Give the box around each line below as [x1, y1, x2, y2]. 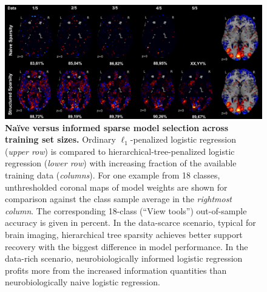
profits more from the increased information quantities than [5, 263, 227, 276]
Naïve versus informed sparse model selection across [5, 121, 228, 134]
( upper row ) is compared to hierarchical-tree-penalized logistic [5, 144, 235, 157]
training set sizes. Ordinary [5, 133, 116, 146]
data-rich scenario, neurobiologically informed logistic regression [5, 252, 243, 265]
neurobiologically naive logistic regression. [5, 276, 160, 288]
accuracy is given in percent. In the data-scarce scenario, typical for [5, 216, 256, 229]
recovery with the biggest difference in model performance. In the [5, 240, 248, 253]
